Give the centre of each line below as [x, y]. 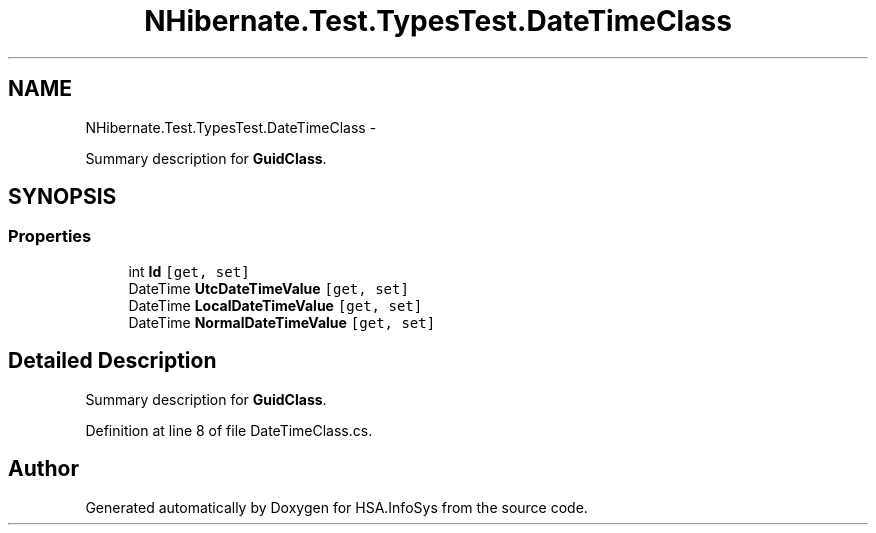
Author [43, 469]
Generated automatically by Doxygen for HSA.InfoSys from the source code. [336, 507]
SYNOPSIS [62, 197]
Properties [50, 236]
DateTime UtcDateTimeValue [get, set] [268, 288]
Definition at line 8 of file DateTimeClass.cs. [229, 430]
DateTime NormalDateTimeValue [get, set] [282, 322]
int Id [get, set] [189, 271]
